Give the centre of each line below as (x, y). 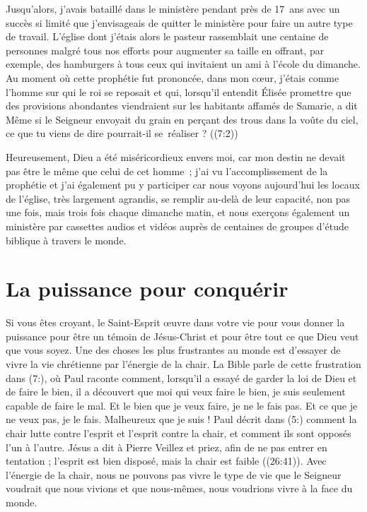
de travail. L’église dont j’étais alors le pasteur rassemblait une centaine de (167, 36)
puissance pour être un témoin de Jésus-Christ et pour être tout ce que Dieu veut (182, 336)
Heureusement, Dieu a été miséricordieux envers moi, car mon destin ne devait (176, 156)
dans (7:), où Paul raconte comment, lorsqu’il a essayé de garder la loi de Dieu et (181, 377)
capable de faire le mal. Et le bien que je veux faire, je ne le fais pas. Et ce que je (182, 405)
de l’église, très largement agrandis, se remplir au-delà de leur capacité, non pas (178, 198)
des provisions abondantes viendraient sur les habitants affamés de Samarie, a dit (182, 106)
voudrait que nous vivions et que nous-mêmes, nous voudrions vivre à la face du (179, 488)
